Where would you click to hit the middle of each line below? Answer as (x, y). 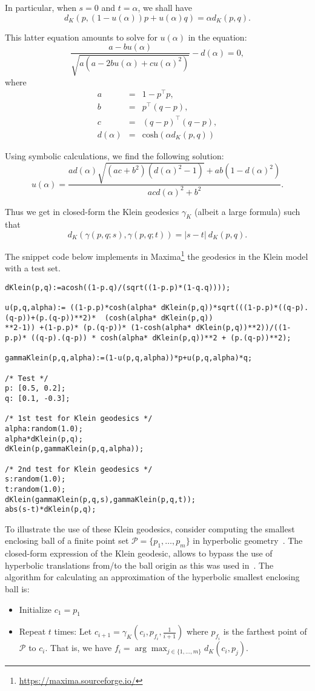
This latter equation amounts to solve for (81, 37)
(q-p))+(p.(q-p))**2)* (51, 318)
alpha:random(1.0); (44, 428)
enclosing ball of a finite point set (67, 541)
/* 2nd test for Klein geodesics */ (79, 469)
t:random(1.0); (35, 489)
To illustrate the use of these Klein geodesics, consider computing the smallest (150, 528)
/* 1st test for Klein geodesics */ (79, 419)
